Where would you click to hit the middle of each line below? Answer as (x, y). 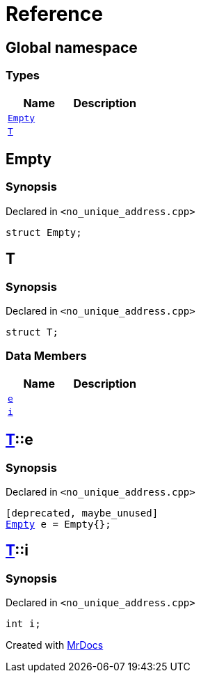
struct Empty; (44, 232)
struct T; (32, 332)
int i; (23, 624)
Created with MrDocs (55, 645)
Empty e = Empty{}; (58, 524)
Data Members (46, 356)
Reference (54, 14)
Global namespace (72, 47)
